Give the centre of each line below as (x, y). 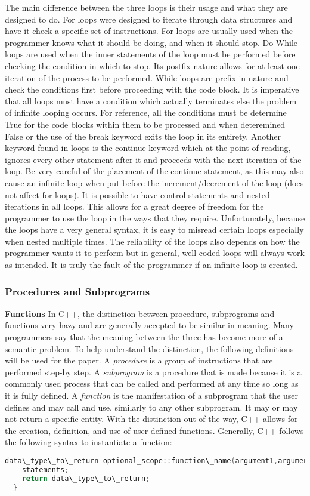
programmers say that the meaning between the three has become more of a (144, 337)
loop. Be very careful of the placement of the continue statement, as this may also (154, 171)
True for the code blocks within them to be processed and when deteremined (145, 124)
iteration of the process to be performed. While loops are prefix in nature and (147, 77)
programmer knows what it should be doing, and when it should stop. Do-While (151, 42)
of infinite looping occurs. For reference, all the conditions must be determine (146, 113)
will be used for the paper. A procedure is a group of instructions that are (139, 360)
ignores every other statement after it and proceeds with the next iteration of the (153, 159)
